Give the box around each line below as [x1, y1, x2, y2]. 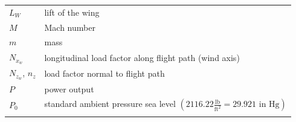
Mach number [44, 21, 95, 33]
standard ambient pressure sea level [44, 97, 176, 110]
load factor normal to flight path [44, 67, 165, 80]
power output [44, 82, 94, 95]
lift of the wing [44, 5, 100, 18]
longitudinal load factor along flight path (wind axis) [44, 51, 240, 63]
